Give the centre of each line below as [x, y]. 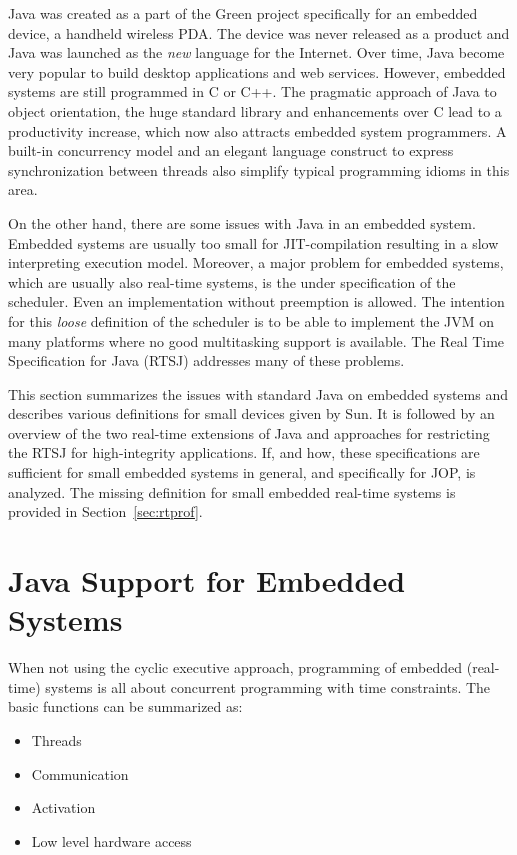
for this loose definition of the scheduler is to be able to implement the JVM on [251, 320]
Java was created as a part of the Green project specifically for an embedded [243, 13]
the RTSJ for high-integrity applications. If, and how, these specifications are [244, 452]
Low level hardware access [111, 840]
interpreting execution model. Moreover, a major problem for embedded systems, [256, 262]
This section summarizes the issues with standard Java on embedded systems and [258, 393]
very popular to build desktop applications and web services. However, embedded [257, 71]
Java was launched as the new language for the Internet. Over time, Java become [256, 52]
